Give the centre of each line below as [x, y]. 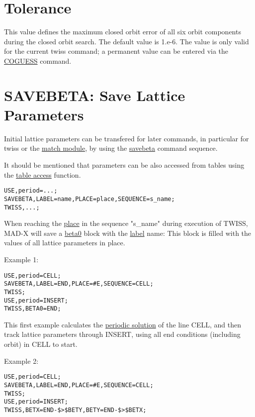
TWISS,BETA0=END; [33, 309]
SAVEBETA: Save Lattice [95, 95]
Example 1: [21, 259]
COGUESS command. [38, 60]
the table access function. [42, 174]
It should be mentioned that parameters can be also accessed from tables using [124, 165]
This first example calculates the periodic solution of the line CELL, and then [123, 324]
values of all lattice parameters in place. [65, 243]
